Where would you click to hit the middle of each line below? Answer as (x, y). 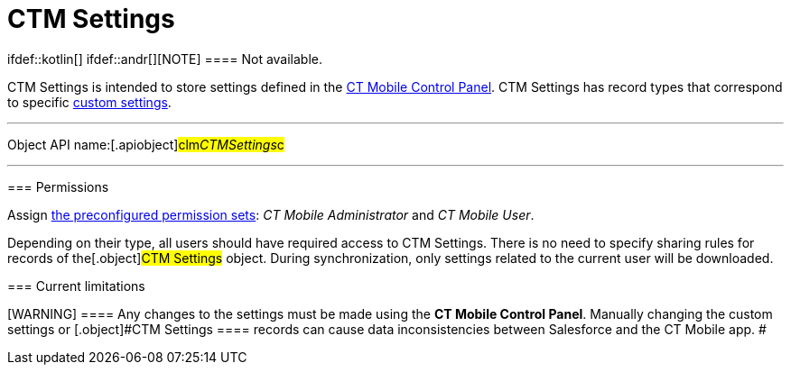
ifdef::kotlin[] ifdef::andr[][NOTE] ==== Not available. (165, 59)
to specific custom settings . (89, 102)
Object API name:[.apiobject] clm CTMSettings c (146, 144)
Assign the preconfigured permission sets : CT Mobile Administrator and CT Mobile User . (271, 214)
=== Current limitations (76, 286)
